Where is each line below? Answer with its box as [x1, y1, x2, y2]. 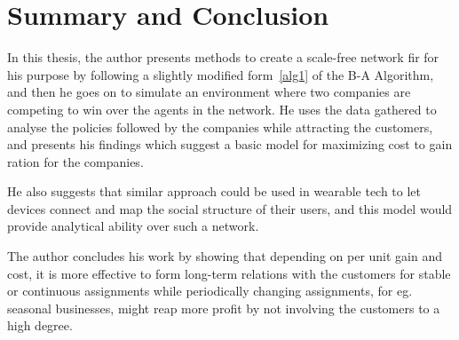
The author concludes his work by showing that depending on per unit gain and [7, 247, 443, 265]
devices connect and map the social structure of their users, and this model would [7, 199, 453, 217]
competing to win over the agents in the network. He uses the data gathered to [7, 99, 437, 118]
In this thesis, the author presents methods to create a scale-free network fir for [7, 48, 439, 67]
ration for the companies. [7, 152, 144, 170]
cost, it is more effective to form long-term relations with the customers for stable [7, 264, 451, 282]
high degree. [7, 316, 73, 335]
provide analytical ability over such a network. [7, 217, 259, 235]
